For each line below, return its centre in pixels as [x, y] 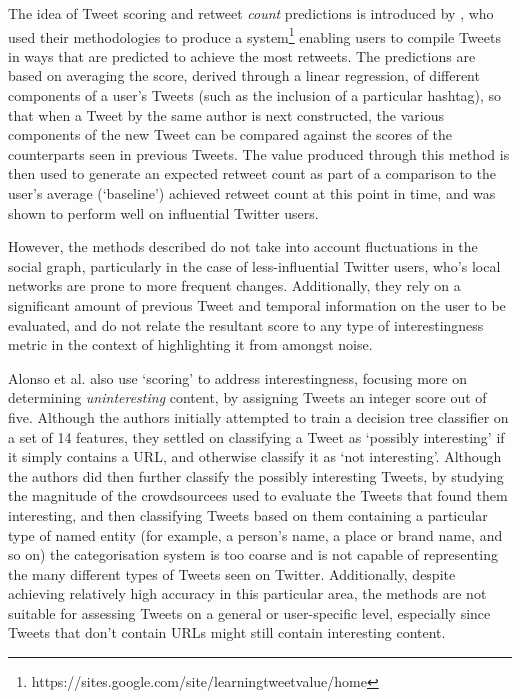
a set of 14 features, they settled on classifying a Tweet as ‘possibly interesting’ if [256, 436]
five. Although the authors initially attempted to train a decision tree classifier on [258, 416]
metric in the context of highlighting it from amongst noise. [190, 344]
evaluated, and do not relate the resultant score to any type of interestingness [246, 324]
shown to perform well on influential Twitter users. [163, 212]
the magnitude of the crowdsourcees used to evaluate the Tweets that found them [258, 495]
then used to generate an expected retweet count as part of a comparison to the [252, 173]
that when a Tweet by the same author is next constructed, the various [226, 114]
